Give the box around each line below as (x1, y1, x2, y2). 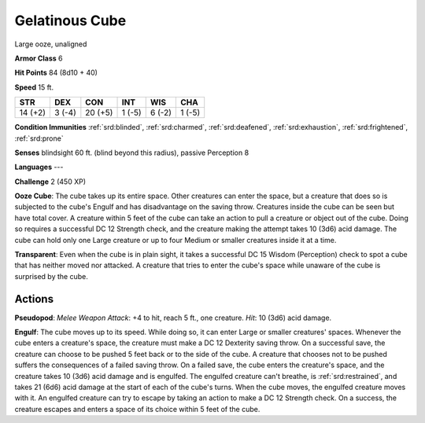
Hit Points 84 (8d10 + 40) (14, 68, 98, 78)
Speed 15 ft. (14, 83, 54, 92)
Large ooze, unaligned (14, 39, 87, 49)
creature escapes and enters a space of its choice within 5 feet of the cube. (14, 404, 261, 414)
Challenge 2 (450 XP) (14, 177, 87, 186)
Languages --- (14, 162, 64, 172)
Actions (14, 292, 54, 306)
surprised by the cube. (14, 271, 88, 281)
